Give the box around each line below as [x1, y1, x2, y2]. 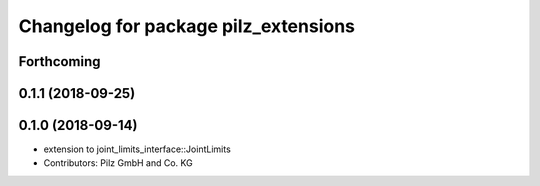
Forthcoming [18, 53, 101, 70]
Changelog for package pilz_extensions [18, 15, 355, 37]
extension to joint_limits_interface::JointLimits [43, 143, 232, 155]
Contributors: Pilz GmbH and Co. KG [43, 157, 194, 169]
